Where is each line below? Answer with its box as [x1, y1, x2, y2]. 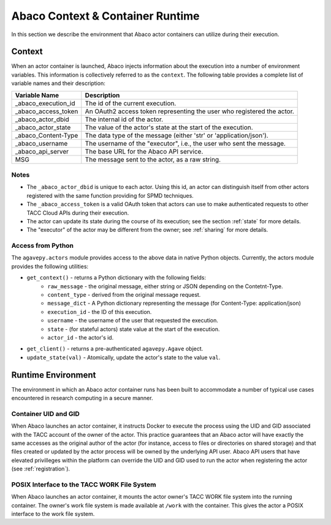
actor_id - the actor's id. [47, 333, 114, 341]
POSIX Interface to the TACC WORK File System [11, 480, 156, 489]
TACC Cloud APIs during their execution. [26, 209, 129, 217]
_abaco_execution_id [15, 99, 75, 107]
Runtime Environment [11, 370, 96, 380]
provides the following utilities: [11, 262, 89, 270]
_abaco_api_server [15, 147, 69, 155]
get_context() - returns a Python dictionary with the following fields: [26, 274, 207, 281]
